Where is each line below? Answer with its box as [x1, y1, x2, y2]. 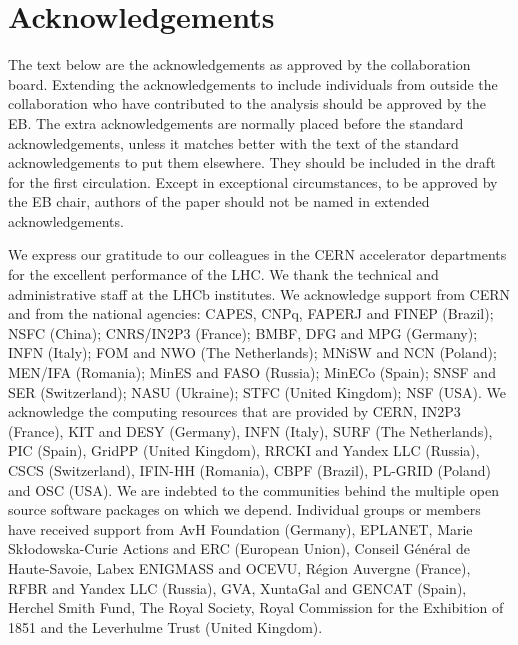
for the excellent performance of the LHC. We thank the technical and [8, 264, 439, 285]
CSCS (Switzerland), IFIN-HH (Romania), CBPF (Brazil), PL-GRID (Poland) [8, 460, 492, 480]
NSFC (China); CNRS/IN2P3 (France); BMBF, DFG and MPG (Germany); [8, 322, 478, 343]
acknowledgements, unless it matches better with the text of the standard [8, 132, 459, 153]
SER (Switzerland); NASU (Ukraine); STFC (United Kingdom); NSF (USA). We [8, 381, 506, 402]
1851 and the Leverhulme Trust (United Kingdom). [8, 616, 323, 637]
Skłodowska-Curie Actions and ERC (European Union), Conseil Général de [8, 538, 470, 559]
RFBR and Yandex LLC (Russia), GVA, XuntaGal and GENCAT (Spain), [8, 577, 467, 598]
